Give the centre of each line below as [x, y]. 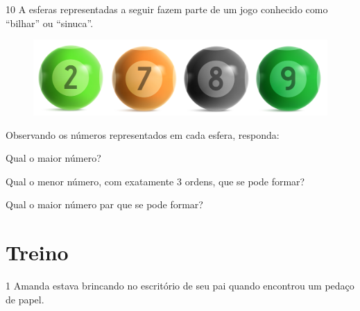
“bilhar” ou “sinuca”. [50, 23]
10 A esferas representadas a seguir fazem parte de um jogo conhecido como [167, 9]
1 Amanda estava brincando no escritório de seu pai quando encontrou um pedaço [180, 286]
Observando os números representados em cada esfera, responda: [143, 134]
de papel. [25, 299]
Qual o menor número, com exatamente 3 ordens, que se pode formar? [155, 181]
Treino [37, 252]
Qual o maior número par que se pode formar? [104, 204]
